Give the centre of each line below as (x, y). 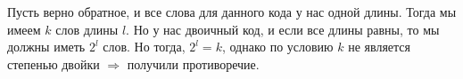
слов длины (87, 29)
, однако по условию (277, 47)
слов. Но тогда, (144, 47)
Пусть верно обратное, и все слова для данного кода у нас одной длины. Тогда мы (232, 12)
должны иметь (46, 47)
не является (380, 47)
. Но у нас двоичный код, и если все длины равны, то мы (283, 29)
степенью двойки (54, 63)
